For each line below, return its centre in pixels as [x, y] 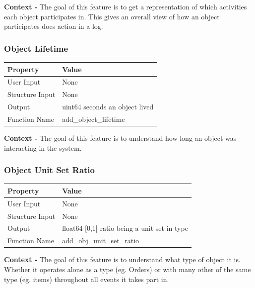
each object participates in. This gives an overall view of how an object [112, 16]
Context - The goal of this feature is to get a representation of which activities [126, 6]
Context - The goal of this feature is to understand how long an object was [120, 138]
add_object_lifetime [94, 119]
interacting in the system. [43, 147]
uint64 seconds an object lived [108, 107]
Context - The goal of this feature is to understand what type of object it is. [122, 259]
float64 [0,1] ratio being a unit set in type [125, 228]
